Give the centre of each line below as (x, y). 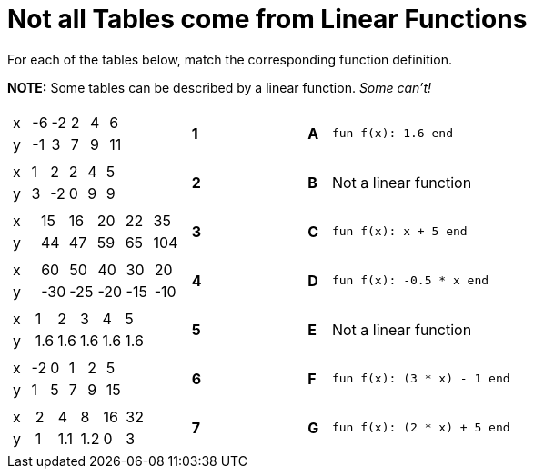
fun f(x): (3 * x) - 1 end (421, 379)
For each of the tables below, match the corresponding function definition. (230, 59)
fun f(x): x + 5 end (399, 232)
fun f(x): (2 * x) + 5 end (421, 428)
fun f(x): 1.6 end (392, 134)
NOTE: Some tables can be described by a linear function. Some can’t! (220, 87)
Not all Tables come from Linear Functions (267, 19)
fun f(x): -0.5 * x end (410, 281)
